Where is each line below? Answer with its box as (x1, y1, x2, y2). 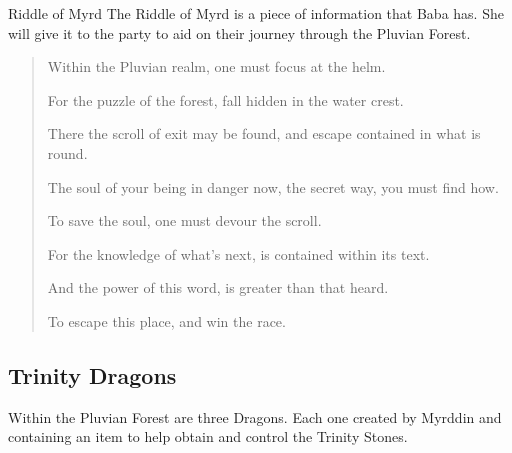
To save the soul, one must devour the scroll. (47, 210, 322, 231)
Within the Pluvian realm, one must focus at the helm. (47, 56, 386, 77)
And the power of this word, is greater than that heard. (47, 277, 389, 298)
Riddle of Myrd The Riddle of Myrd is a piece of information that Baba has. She (8, 3, 504, 23)
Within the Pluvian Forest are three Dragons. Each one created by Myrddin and (8, 406, 502, 427)
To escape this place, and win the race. (47, 310, 286, 331)
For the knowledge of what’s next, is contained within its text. (47, 243, 430, 264)
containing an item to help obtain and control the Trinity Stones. (8, 426, 408, 447)
